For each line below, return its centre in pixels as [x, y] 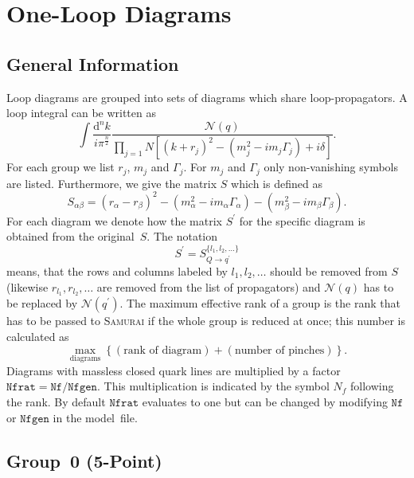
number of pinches [279, 350]
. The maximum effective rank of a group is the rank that [260, 303]
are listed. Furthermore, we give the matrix [112, 183]
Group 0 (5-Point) [84, 460]
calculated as [38, 337]
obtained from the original [70, 236]
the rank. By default [56, 402]
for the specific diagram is [302, 220]
